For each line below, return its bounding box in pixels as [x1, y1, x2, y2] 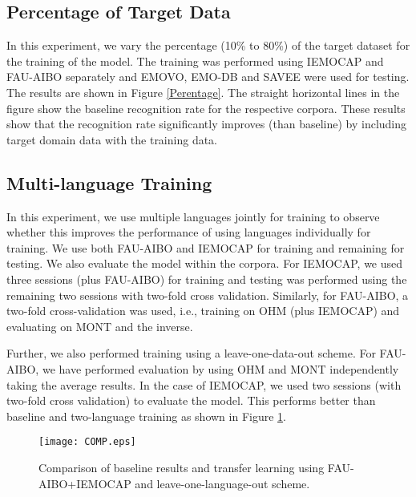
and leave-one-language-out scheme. [135, 475, 310, 491]
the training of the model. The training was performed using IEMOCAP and [6, 52, 384, 69]
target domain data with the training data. [6, 131, 218, 147]
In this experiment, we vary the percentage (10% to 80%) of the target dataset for [6, 37, 410, 54]
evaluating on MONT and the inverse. [6, 317, 193, 334]
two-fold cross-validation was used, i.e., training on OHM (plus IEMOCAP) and [6, 302, 400, 319]
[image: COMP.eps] [38, 436, 136, 448]
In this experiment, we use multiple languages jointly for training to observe [6, 208, 380, 224]
